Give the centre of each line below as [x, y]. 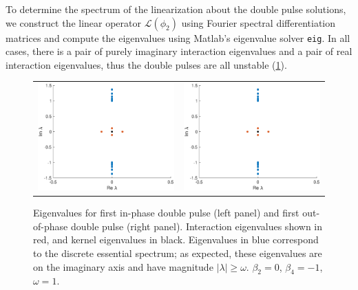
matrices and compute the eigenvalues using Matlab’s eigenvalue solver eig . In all [178, 37]
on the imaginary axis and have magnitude [123, 266]
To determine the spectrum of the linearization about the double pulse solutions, [176, 9]
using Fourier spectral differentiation [258, 22]
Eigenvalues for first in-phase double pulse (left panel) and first [166, 213]
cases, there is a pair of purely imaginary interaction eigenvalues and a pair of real [179, 51]
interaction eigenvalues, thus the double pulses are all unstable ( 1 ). [146, 64]
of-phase [51, 226]
